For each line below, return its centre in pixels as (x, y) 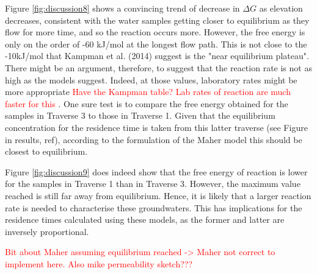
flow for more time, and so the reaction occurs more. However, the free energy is (155, 32)
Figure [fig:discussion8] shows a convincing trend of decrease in (122, 8)
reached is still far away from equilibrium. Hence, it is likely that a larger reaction (158, 195)
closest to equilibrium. (46, 151)
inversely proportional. (47, 231)
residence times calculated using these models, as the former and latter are (145, 220)
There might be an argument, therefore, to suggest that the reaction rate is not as (158, 67)
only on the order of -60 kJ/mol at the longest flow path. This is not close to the (156, 44)
